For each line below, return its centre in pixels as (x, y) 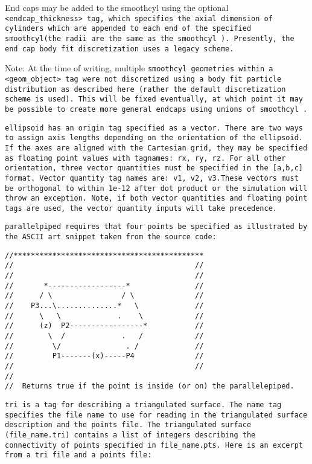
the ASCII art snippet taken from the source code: (111, 237)
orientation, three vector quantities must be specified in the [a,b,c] (154, 168)
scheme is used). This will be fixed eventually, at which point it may (154, 99)
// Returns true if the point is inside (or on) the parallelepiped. (150, 386)
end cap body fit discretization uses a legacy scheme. (119, 49)
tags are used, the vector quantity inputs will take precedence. (141, 208)
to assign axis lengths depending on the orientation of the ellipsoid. (154, 138)
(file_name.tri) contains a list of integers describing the (130, 435)
